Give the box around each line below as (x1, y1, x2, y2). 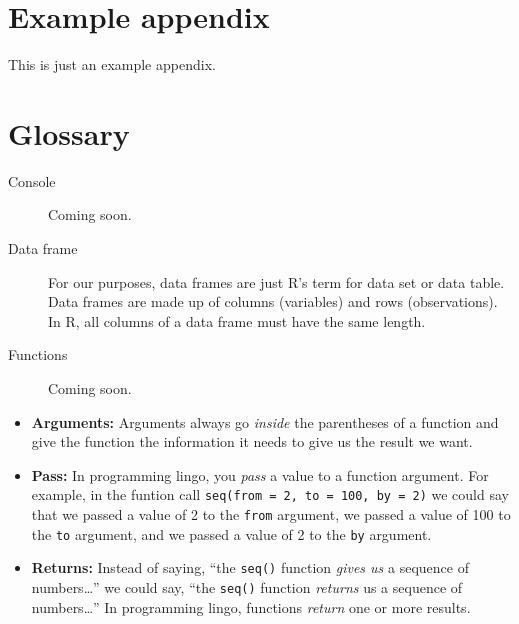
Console (8, 170, 56, 191)
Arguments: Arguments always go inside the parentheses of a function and (31, 411, 499, 432)
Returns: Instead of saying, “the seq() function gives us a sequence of (31, 557, 469, 578)
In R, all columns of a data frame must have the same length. (48, 310, 426, 331)
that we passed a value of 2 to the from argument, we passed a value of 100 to (31, 504, 511, 525)
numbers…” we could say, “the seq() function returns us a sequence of (31, 577, 463, 597)
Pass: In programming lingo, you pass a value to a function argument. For (31, 464, 489, 485)
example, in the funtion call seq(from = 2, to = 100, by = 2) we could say (31, 484, 509, 505)
